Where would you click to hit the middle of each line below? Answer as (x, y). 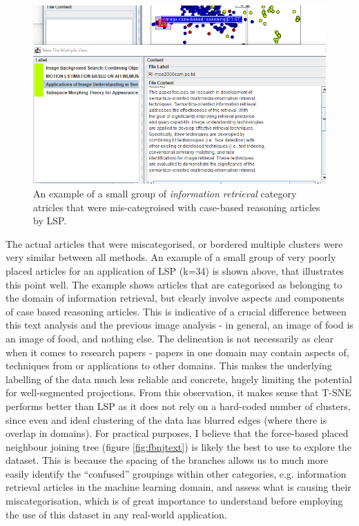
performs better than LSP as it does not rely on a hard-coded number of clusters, (178, 406)
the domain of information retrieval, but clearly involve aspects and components (175, 298)
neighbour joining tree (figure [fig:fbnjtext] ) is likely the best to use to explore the (178, 446)
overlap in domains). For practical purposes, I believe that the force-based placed (177, 433)
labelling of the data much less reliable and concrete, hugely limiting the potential (179, 379)
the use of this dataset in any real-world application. (116, 514)
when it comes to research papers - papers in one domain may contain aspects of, (177, 352)
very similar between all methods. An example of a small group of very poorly (171, 257)
